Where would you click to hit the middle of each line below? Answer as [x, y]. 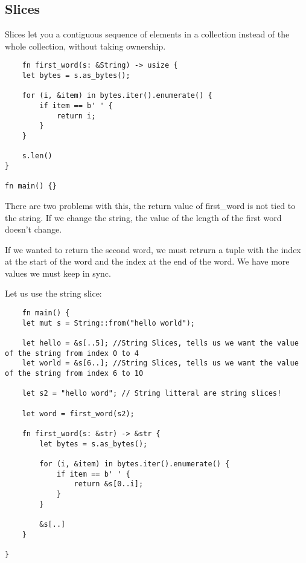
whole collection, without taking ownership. [85, 46]
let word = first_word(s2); [78, 413]
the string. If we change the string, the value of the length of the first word [143, 217]
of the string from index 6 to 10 [74, 374]
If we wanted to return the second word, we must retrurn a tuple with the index [153, 249]
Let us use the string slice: [53, 293]
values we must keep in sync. [58, 273]
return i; [76, 116]
